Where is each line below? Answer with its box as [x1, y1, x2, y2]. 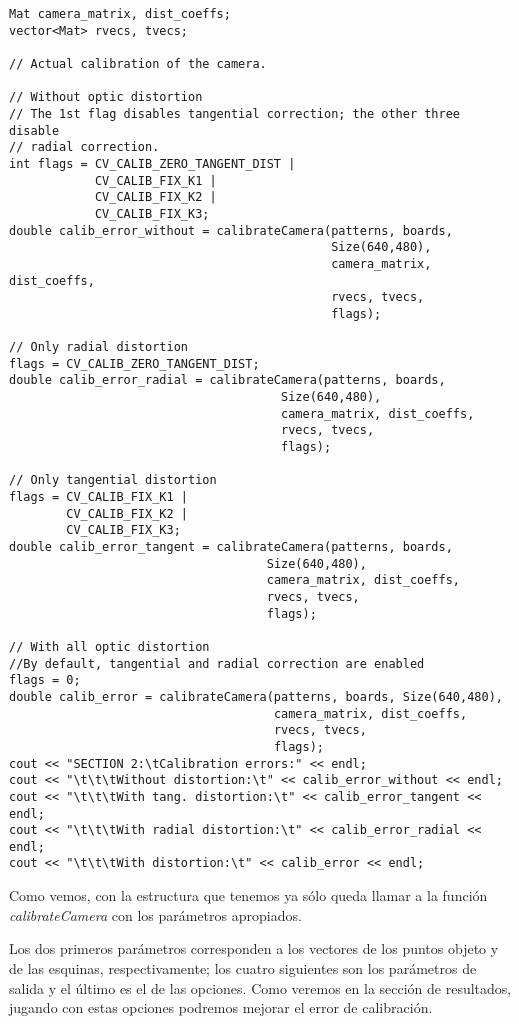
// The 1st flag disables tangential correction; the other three [9, 106, 461, 121]
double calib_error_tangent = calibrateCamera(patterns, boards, [9, 540, 453, 554]
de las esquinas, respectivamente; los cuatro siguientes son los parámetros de [9, 957, 477, 978]
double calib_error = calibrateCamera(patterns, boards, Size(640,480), [9, 689, 503, 704]
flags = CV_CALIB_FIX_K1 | [9, 490, 188, 505]
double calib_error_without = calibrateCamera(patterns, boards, [9, 223, 453, 238]
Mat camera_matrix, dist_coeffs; [9, 7, 231, 21]
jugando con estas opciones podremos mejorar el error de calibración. [9, 997, 433, 1018]
